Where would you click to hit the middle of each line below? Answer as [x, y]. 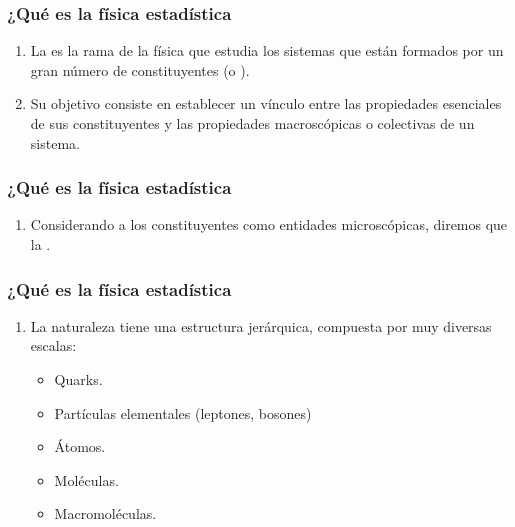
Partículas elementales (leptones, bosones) [183, 412]
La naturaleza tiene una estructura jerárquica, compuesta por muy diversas [261, 325]
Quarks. [78, 379]
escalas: [53, 345]
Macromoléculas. [105, 513]
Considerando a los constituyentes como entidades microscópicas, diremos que [269, 224]
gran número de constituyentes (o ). [140, 69]
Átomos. [80, 446]
